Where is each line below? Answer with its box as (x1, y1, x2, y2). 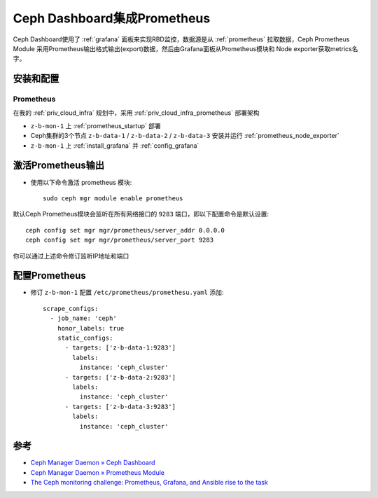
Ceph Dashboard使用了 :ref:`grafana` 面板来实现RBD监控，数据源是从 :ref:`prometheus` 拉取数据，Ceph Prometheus (13, 35, 350, 43)
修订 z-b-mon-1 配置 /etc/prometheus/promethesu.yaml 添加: (30, 288, 224, 297)
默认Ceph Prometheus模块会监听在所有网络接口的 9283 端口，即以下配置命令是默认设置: (13, 210, 269, 219)
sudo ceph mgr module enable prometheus (43, 194, 183, 202)
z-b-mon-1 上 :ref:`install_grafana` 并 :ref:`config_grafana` (30, 141, 199, 150)
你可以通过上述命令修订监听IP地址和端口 (13, 251, 129, 260)
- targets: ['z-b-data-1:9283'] (64, 344, 176, 352)
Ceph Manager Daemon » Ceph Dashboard (30, 459, 155, 467)
